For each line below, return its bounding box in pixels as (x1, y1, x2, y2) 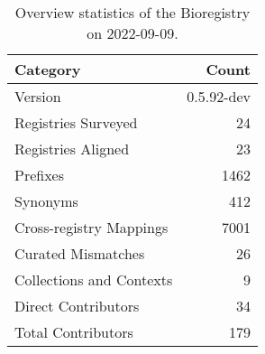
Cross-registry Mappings (14, 217, 169, 238)
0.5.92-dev (187, 86, 251, 107)
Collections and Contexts (14, 269, 173, 290)
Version (14, 86, 61, 107)
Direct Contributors (14, 295, 140, 316)
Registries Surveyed (14, 112, 138, 133)
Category (14, 59, 81, 79)
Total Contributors (14, 321, 133, 342)
